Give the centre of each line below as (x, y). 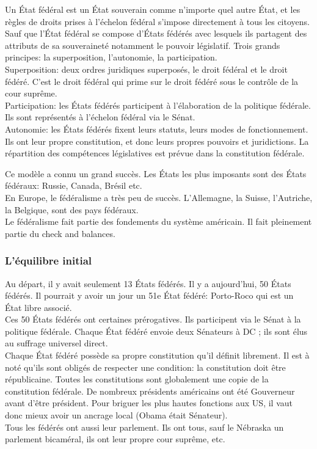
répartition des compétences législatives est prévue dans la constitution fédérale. (155, 153)
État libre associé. (38, 307)
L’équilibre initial (49, 261)
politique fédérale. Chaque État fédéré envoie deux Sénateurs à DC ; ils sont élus (156, 331)
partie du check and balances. (60, 233)
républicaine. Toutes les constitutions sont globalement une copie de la (137, 379)
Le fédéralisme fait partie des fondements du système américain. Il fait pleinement (158, 221)
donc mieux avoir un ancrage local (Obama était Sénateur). (116, 415)
